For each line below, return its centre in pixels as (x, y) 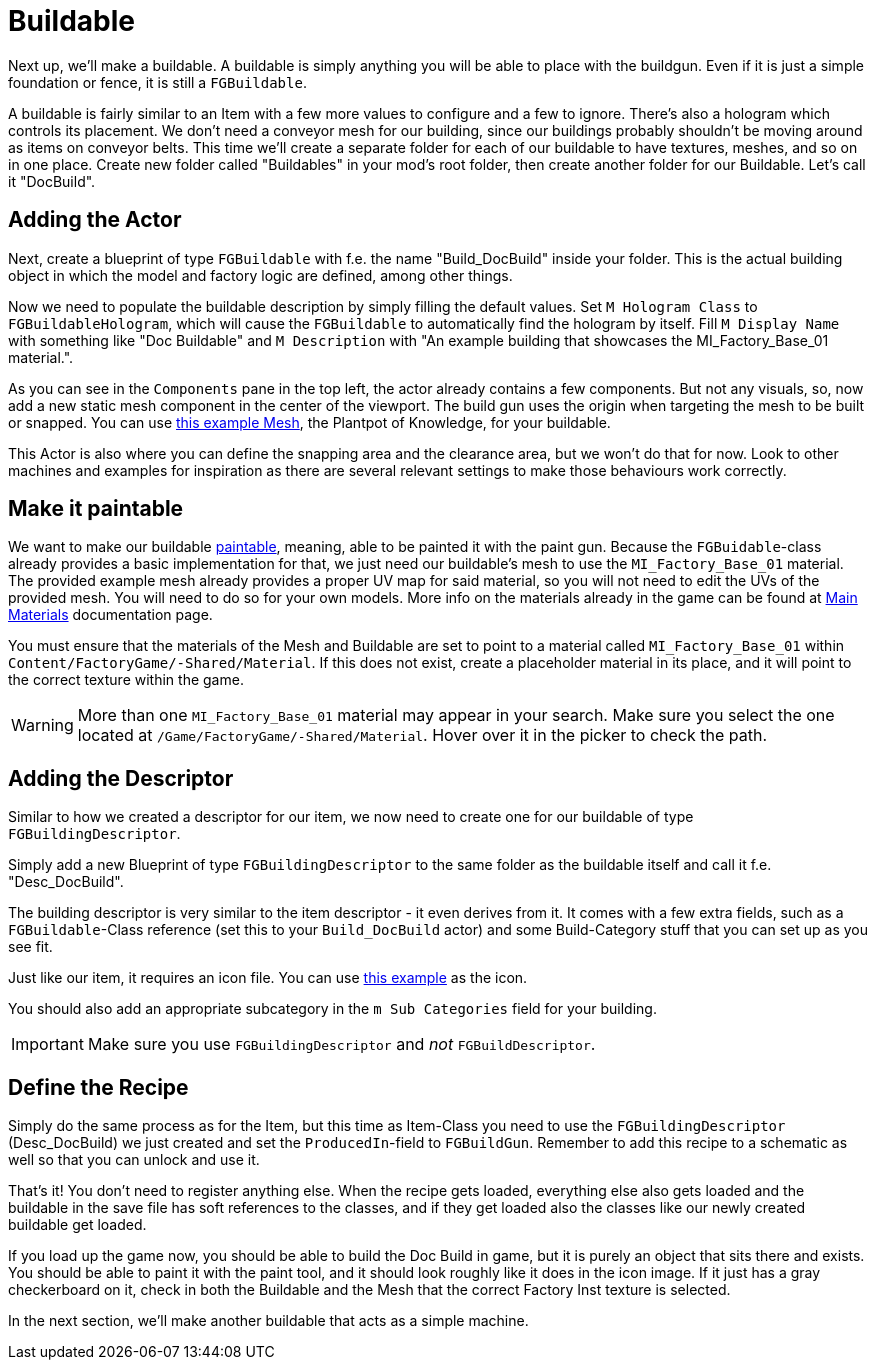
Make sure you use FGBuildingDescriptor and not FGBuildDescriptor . (341, 1044)
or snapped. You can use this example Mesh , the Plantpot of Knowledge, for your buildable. (309, 422)
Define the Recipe (98, 1087)
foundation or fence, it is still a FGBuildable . (157, 82)
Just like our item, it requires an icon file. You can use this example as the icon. (268, 978)
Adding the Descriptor (121, 778)
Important (47, 1044)
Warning (42, 725)
